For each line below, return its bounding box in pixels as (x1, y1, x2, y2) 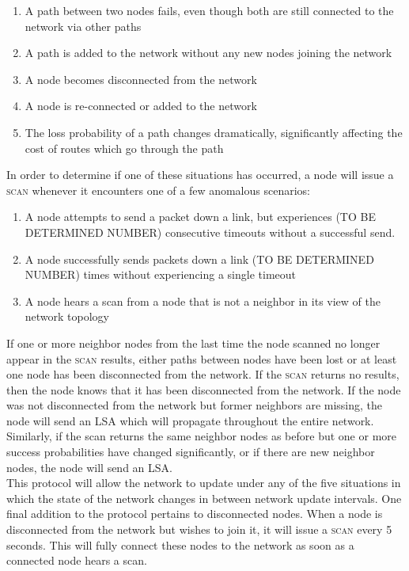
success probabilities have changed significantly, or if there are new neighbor (6, 443, 375, 460)
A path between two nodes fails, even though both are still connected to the (25, 2, 394, 18)
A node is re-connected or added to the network (25, 97, 257, 114)
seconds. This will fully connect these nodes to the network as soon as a (6, 536, 354, 553)
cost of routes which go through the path (25, 139, 224, 156)
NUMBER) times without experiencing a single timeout (25, 266, 297, 283)
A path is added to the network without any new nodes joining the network (25, 44, 392, 61)
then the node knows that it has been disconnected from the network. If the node (6, 381, 401, 398)
